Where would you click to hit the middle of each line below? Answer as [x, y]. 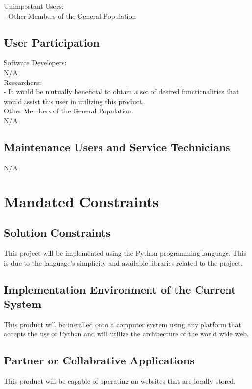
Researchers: [23, 82]
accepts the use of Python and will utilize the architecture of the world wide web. [126, 334]
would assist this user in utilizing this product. [74, 101]
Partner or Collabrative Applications [99, 360]
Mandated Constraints [82, 201]
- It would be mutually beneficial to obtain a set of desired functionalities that [122, 92]
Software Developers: [35, 63]
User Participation [52, 42]
